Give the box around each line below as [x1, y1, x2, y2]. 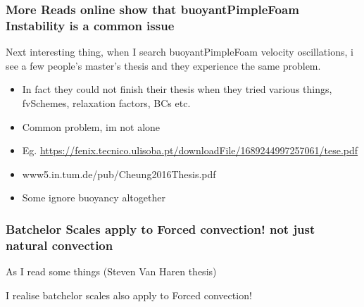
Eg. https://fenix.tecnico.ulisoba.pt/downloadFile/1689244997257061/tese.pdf [22, 143, 358, 158]
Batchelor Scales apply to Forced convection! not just [6, 220, 315, 237]
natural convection [6, 236, 113, 253]
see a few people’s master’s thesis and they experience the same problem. [6, 58, 321, 73]
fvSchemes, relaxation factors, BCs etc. [22, 95, 191, 110]
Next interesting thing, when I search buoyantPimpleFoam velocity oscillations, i [6, 44, 353, 59]
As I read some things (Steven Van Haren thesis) [6, 264, 217, 279]
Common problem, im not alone [22, 119, 161, 134]
